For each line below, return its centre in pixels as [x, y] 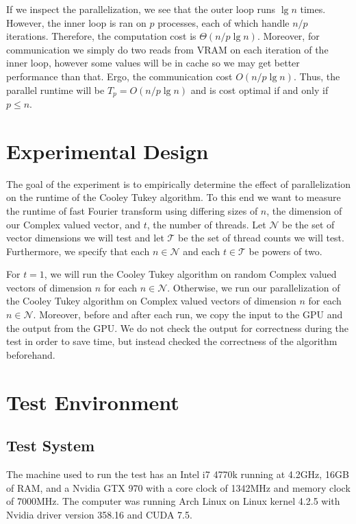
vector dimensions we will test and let [85, 238]
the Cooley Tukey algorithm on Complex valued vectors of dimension [151, 301]
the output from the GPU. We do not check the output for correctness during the [177, 327]
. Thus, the [317, 76]
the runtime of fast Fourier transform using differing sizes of [132, 210]
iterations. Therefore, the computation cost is [101, 36]
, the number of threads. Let [206, 224]
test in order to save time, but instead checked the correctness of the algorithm [172, 341]
